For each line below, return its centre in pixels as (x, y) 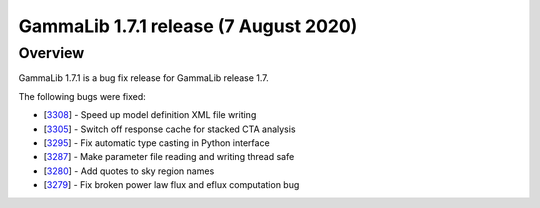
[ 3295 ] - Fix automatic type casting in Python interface (156, 142)
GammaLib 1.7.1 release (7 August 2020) (188, 26)
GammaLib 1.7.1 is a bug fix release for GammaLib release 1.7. (143, 78)
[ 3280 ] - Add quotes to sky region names (129, 171)
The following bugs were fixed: (82, 96)
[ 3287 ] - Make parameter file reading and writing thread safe (169, 157)
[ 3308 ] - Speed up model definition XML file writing (150, 115)
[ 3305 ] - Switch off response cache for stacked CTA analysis (169, 129)
